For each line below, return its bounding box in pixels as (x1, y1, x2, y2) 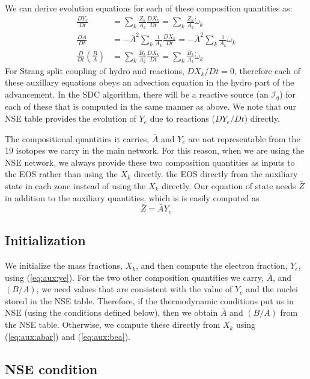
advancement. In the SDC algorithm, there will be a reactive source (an (5, 88, 269, 101)
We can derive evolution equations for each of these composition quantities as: (5, 2, 293, 14)
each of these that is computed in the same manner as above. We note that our (5, 100, 296, 113)
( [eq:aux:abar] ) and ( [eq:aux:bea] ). (5, 330, 130, 342)
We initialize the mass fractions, (5, 259, 123, 272)
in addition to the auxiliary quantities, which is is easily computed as (5, 191, 260, 204)
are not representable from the (188, 132, 300, 145)
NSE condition (5, 359, 98, 378)
